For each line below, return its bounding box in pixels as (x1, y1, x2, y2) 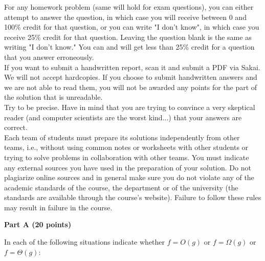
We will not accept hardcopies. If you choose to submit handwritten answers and (4, 72, 257, 82)
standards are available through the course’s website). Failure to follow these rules (4, 192, 261, 203)
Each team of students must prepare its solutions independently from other (4, 132, 240, 142)
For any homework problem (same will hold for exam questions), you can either (4, 2, 254, 12)
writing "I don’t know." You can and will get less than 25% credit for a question (4, 41, 255, 52)
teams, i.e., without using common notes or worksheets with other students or (4, 142, 249, 153)
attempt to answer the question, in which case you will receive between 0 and (4, 11, 247, 22)
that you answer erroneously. (4, 51, 94, 62)
